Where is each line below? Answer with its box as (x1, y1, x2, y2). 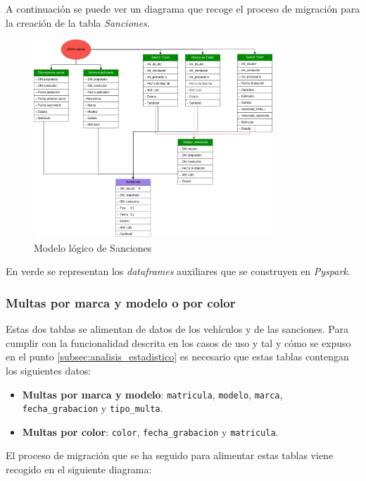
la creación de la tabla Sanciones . (6, 15, 150, 30)
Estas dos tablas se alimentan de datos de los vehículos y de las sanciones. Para (6, 322, 348, 336)
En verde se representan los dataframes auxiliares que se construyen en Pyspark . (6, 264, 351, 279)
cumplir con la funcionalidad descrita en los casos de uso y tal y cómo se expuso (6, 335, 351, 350)
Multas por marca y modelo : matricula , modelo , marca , (22, 386, 283, 401)
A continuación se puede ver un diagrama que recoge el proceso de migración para (6, 1, 360, 16)
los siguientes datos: (6, 363, 91, 377)
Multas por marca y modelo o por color (6, 293, 236, 311)
